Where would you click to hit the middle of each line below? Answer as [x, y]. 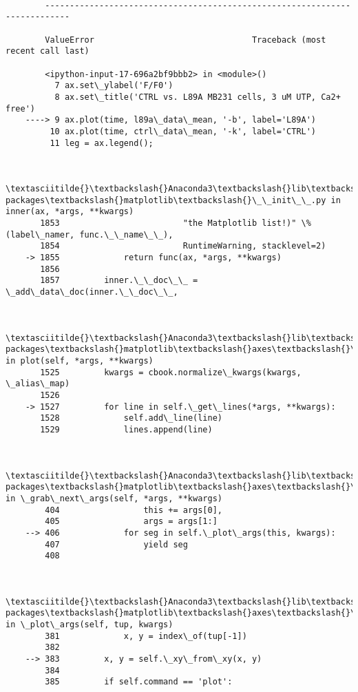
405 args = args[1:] [131, 522]
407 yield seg [116, 544]
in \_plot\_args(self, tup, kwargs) [89, 625]
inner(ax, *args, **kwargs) [70, 212]
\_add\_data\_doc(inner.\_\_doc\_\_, [92, 292]
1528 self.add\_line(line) [131, 418]
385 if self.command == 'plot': [139, 682]
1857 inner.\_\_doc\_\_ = [119, 281]
